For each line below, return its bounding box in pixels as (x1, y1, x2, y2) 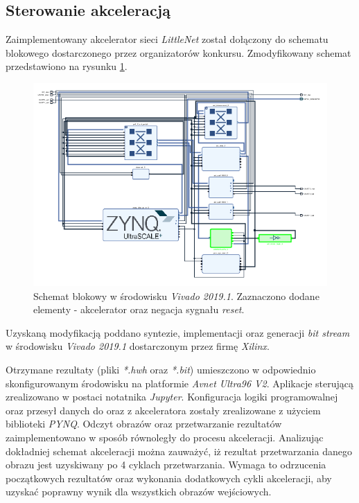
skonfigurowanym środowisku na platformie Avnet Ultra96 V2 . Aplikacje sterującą (6, 376, 354, 390)
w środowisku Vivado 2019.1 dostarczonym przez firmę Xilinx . (6, 339, 270, 353)
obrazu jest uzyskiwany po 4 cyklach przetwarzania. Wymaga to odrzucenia (6, 457, 326, 472)
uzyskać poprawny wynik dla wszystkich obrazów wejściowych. (6, 484, 272, 499)
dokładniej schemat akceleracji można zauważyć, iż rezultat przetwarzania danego (6, 443, 352, 458)
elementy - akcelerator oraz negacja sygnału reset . (33, 302, 245, 317)
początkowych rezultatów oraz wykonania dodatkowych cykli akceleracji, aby (6, 470, 332, 485)
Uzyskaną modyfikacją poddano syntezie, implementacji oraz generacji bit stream (6, 325, 350, 339)
